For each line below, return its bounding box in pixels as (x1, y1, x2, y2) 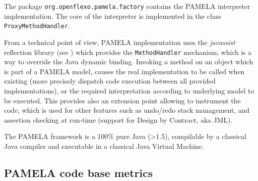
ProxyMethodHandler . (4, 20, 70, 31)
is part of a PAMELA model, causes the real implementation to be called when (4, 66, 245, 76)
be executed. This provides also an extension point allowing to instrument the (4, 95, 241, 105)
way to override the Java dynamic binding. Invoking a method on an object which (4, 56, 253, 67)
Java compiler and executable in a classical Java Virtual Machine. (4, 140, 204, 151)
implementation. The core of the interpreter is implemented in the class (4, 10, 221, 21)
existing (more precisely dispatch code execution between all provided (4, 76, 216, 86)
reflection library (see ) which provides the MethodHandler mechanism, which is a (4, 46, 252, 57)
